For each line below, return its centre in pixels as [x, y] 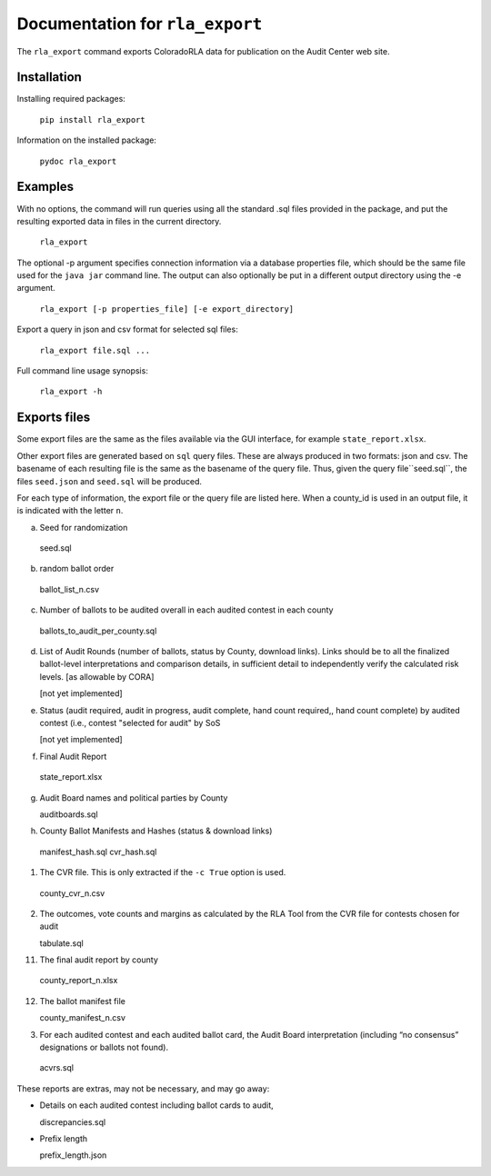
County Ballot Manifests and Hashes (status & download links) [156, 831]
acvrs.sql [57, 1068]
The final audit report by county [99, 960]
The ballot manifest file [83, 1001]
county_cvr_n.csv [72, 893]
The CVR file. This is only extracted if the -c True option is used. [163, 872]
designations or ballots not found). [104, 1047]
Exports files [54, 418]
